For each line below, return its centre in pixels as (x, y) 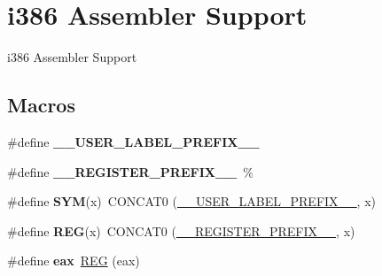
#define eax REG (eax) (74, 261)
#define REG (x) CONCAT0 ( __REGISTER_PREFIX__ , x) (181, 230)
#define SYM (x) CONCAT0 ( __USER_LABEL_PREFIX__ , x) (192, 201)
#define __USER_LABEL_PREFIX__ (133, 141)
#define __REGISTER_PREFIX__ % (130, 171)
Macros (41, 105)
